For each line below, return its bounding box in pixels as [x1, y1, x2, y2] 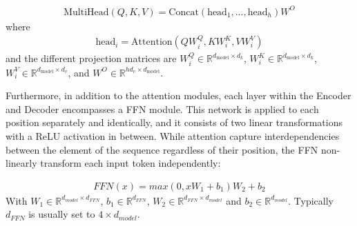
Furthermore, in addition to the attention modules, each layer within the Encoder [6, 88, 351, 103]
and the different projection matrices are [6, 51, 177, 65]
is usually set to [28, 207, 95, 221]
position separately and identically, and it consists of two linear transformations [6, 115, 343, 130]
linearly [6, 156, 37, 170]
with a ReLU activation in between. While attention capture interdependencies [6, 128, 340, 143]
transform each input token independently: [40, 156, 221, 170]
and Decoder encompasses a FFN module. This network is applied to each [6, 101, 319, 116]
